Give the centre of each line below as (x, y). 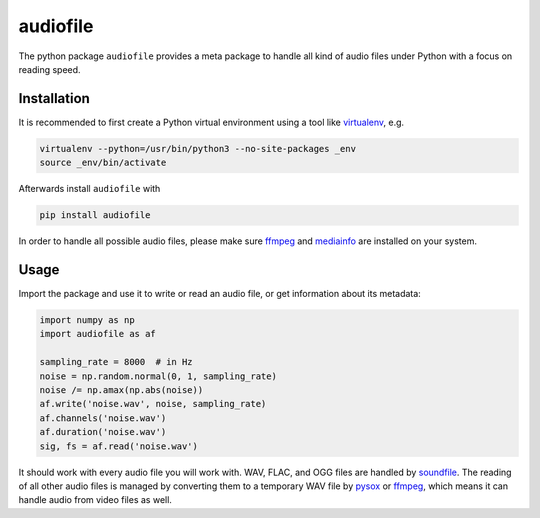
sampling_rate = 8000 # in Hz (116, 362)
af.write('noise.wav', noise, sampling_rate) (153, 404)
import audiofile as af (98, 334)
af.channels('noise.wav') (103, 418)
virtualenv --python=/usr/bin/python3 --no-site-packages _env (198, 148)
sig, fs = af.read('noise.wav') (119, 446)
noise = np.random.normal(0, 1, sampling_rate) (158, 376)
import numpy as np (87, 320)
